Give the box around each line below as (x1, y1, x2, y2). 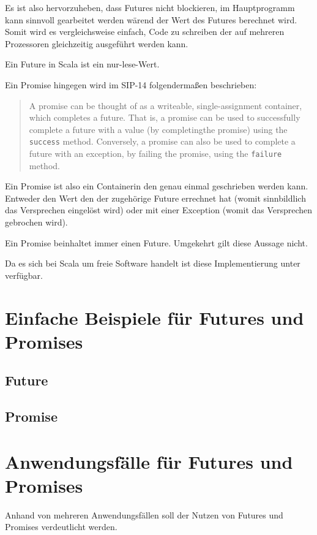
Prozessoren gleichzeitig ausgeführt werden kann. (5, 37, 188, 50)
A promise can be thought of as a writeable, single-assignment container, (29, 99, 302, 112)
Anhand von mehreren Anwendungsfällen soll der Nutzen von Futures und (5, 508, 283, 521)
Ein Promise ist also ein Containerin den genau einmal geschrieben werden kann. (5, 180, 308, 192)
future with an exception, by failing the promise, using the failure (29, 147, 282, 159)
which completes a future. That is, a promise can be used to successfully (29, 111, 300, 124)
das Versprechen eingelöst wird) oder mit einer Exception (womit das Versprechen (5, 203, 313, 216)
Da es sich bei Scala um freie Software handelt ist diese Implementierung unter (5, 257, 300, 270)
